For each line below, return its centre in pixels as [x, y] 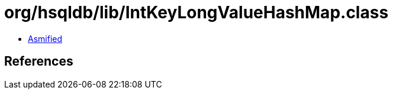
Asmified [45, 38]
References [39, 61]
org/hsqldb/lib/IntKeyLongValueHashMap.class [196, 12]
